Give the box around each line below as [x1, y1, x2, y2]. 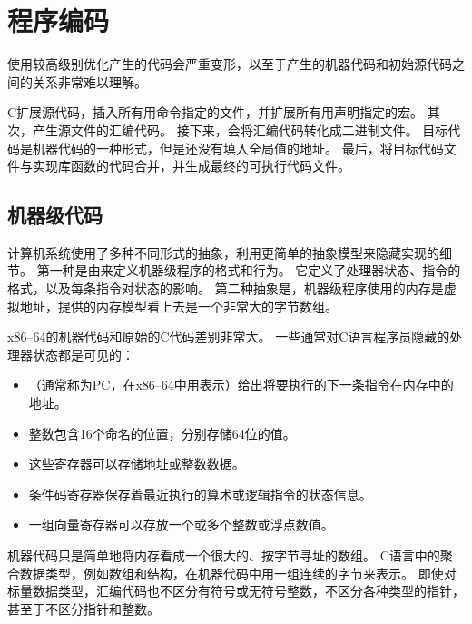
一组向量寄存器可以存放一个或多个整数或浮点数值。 [28, 515, 334, 534]
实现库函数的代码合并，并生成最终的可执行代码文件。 [32, 156, 350, 175]
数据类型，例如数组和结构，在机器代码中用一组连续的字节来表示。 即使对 [19, 563, 457, 582]
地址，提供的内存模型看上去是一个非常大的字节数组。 [19, 296, 338, 315]
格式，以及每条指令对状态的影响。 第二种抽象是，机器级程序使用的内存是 [7, 279, 444, 298]
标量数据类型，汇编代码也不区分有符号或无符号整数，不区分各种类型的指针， [7, 581, 465, 600]
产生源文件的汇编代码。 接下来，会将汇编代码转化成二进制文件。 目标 [32, 120, 448, 139]
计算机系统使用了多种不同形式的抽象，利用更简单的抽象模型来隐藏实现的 [7, 243, 439, 262]
